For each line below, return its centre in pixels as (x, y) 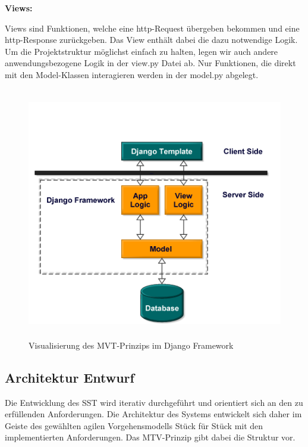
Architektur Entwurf (70, 377)
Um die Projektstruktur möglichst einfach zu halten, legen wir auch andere (142, 51)
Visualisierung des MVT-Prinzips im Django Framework (131, 345)
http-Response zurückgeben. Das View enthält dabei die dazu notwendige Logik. (151, 40)
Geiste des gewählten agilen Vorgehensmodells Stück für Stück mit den (134, 425)
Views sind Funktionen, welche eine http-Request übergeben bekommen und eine (152, 28)
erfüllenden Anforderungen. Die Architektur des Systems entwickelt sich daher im (153, 414)
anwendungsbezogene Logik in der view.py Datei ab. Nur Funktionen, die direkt (150, 63)
